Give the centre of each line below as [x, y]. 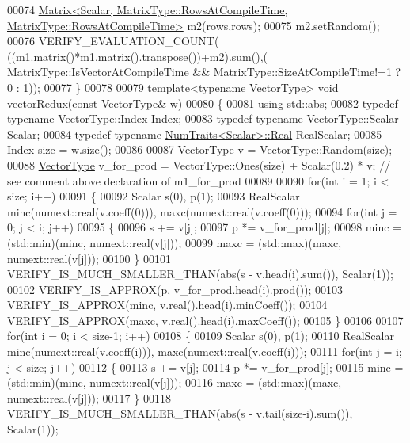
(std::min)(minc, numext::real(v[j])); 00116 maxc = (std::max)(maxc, [175, 382]
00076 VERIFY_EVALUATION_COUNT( [113, 41]
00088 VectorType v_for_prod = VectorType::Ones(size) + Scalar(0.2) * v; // [199, 164]
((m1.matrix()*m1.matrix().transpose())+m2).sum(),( [137, 56]
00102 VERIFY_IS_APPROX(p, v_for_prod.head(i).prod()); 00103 [175, 289]
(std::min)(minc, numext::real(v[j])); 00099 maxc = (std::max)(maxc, [175, 242]
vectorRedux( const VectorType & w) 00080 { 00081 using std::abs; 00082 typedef [203, 103]
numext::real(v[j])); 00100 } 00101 [89, 258]
